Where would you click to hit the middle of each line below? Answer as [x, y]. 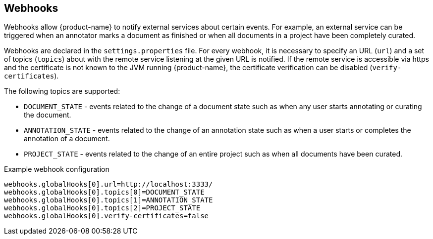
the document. [48, 115]
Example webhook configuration [57, 169]
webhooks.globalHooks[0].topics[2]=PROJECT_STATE [102, 208]
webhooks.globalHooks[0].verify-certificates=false [107, 216]
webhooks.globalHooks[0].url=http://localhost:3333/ [108, 184]
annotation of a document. [67, 139]
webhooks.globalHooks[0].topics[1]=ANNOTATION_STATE [108, 200]
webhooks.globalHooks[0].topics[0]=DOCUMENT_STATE [104, 192]
